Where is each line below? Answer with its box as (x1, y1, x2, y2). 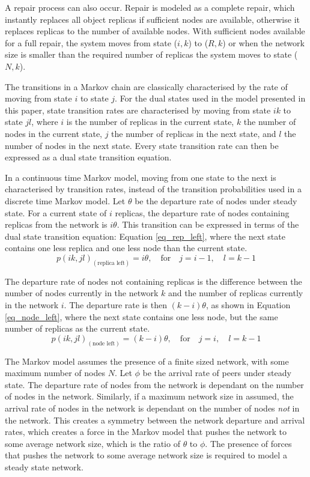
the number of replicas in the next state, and (111, 127, 276, 139)
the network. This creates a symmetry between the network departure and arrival (5, 413, 305, 426)
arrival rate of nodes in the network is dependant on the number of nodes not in (5, 401, 300, 414)
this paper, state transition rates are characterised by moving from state (5, 103, 271, 116)
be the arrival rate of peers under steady (142, 366, 291, 379)
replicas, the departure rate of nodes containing (115, 206, 290, 219)
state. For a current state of (5, 206, 107, 219)
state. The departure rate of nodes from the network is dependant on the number (5, 378, 304, 390)
